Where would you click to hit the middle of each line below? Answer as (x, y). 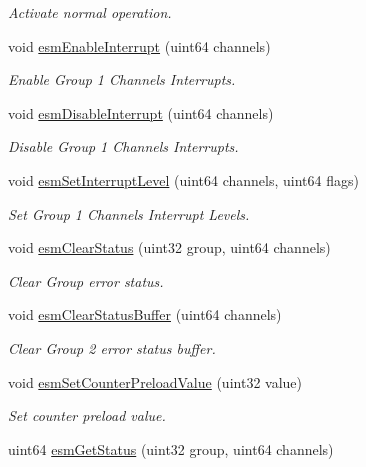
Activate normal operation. (90, 12)
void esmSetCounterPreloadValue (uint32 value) (155, 381)
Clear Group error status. (86, 280)
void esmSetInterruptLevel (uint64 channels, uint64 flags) (183, 179)
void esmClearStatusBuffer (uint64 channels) (145, 314)
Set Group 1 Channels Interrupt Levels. (129, 213)
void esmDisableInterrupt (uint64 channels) (141, 112)
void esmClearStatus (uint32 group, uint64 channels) (169, 247)
